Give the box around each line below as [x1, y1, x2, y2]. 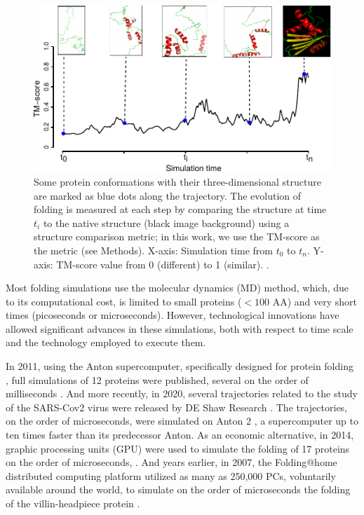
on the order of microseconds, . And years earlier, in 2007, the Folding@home [6, 455, 337, 469]
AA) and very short [272, 294, 358, 308]
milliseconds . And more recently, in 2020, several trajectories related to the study [6, 386, 358, 401]
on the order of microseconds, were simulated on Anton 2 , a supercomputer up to [6, 413, 358, 428]
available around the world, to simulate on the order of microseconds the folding [6, 482, 351, 497]
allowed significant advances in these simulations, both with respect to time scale [6, 321, 353, 336]
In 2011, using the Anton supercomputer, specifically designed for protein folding [6, 359, 353, 373]
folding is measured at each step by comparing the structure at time [34, 202, 327, 217]
